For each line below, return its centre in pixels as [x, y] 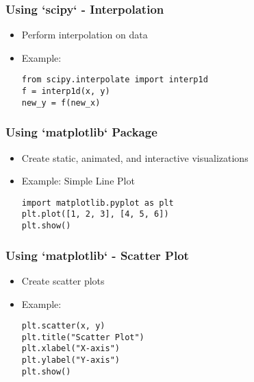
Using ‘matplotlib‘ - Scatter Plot [97, 255]
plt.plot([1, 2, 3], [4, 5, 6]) [95, 214]
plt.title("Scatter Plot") [83, 337]
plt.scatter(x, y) [63, 326]
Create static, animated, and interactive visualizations [135, 157]
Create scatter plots [63, 280]
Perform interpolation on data [85, 35]
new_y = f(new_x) [61, 103]
